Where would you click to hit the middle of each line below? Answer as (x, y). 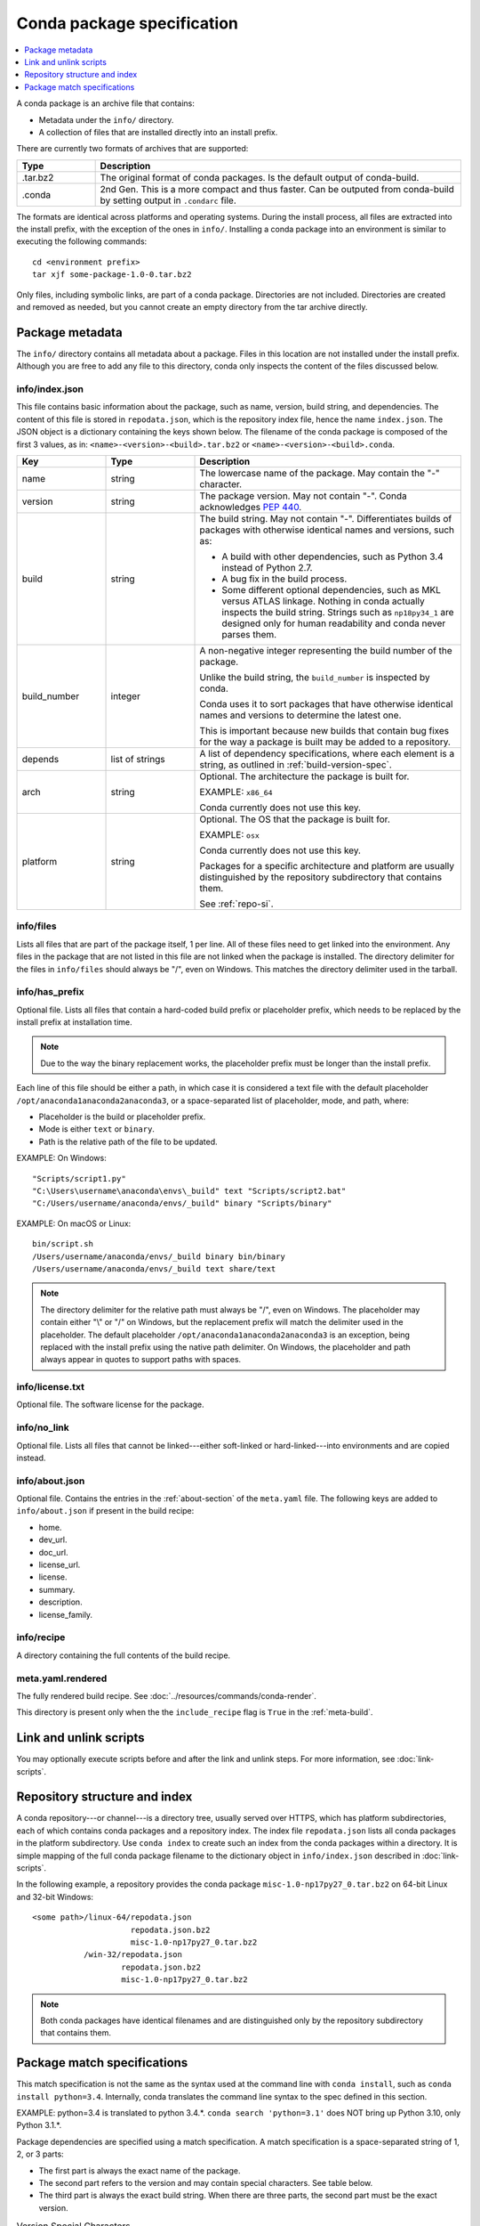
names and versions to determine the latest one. (300, 715)
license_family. (66, 1614)
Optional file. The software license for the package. (110, 1405)
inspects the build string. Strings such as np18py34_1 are (338, 613)
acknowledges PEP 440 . (251, 508)
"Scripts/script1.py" (79, 1178)
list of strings (138, 760)
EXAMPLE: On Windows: (61, 1158)
